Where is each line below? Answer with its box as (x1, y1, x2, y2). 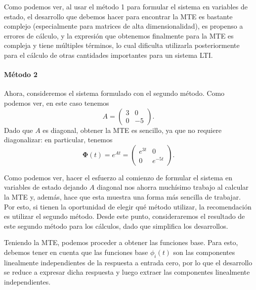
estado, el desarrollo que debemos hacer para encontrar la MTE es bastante (4, 11, 233, 21)
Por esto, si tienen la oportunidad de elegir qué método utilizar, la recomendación (4, 201, 252, 211)
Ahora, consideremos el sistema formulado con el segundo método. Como (4, 88, 225, 98)
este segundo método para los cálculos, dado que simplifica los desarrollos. (4, 220, 228, 231)
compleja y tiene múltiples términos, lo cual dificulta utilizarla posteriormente (4, 40, 240, 50)
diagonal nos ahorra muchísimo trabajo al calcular (97, 182, 249, 192)
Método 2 (4, 69, 38, 80)
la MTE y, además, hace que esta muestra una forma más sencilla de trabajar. (4, 191, 241, 202)
